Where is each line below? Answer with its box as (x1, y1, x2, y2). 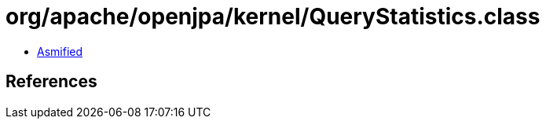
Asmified (37, 44, 83, 58)
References (5, 72, 97, 92)
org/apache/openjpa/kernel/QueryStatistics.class (5, 3, 541, 30)
